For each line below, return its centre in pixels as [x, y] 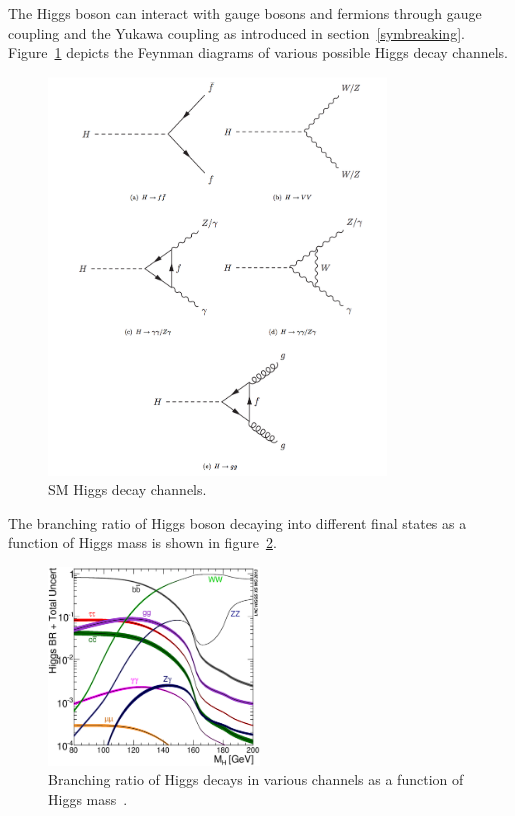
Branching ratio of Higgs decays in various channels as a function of [256, 779]
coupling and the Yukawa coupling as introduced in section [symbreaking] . [236, 32]
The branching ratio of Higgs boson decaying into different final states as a [237, 522]
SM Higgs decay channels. [127, 489]
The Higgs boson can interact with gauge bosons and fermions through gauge [245, 13]
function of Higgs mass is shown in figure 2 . [142, 542]
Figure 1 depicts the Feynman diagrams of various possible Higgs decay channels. [258, 52]
